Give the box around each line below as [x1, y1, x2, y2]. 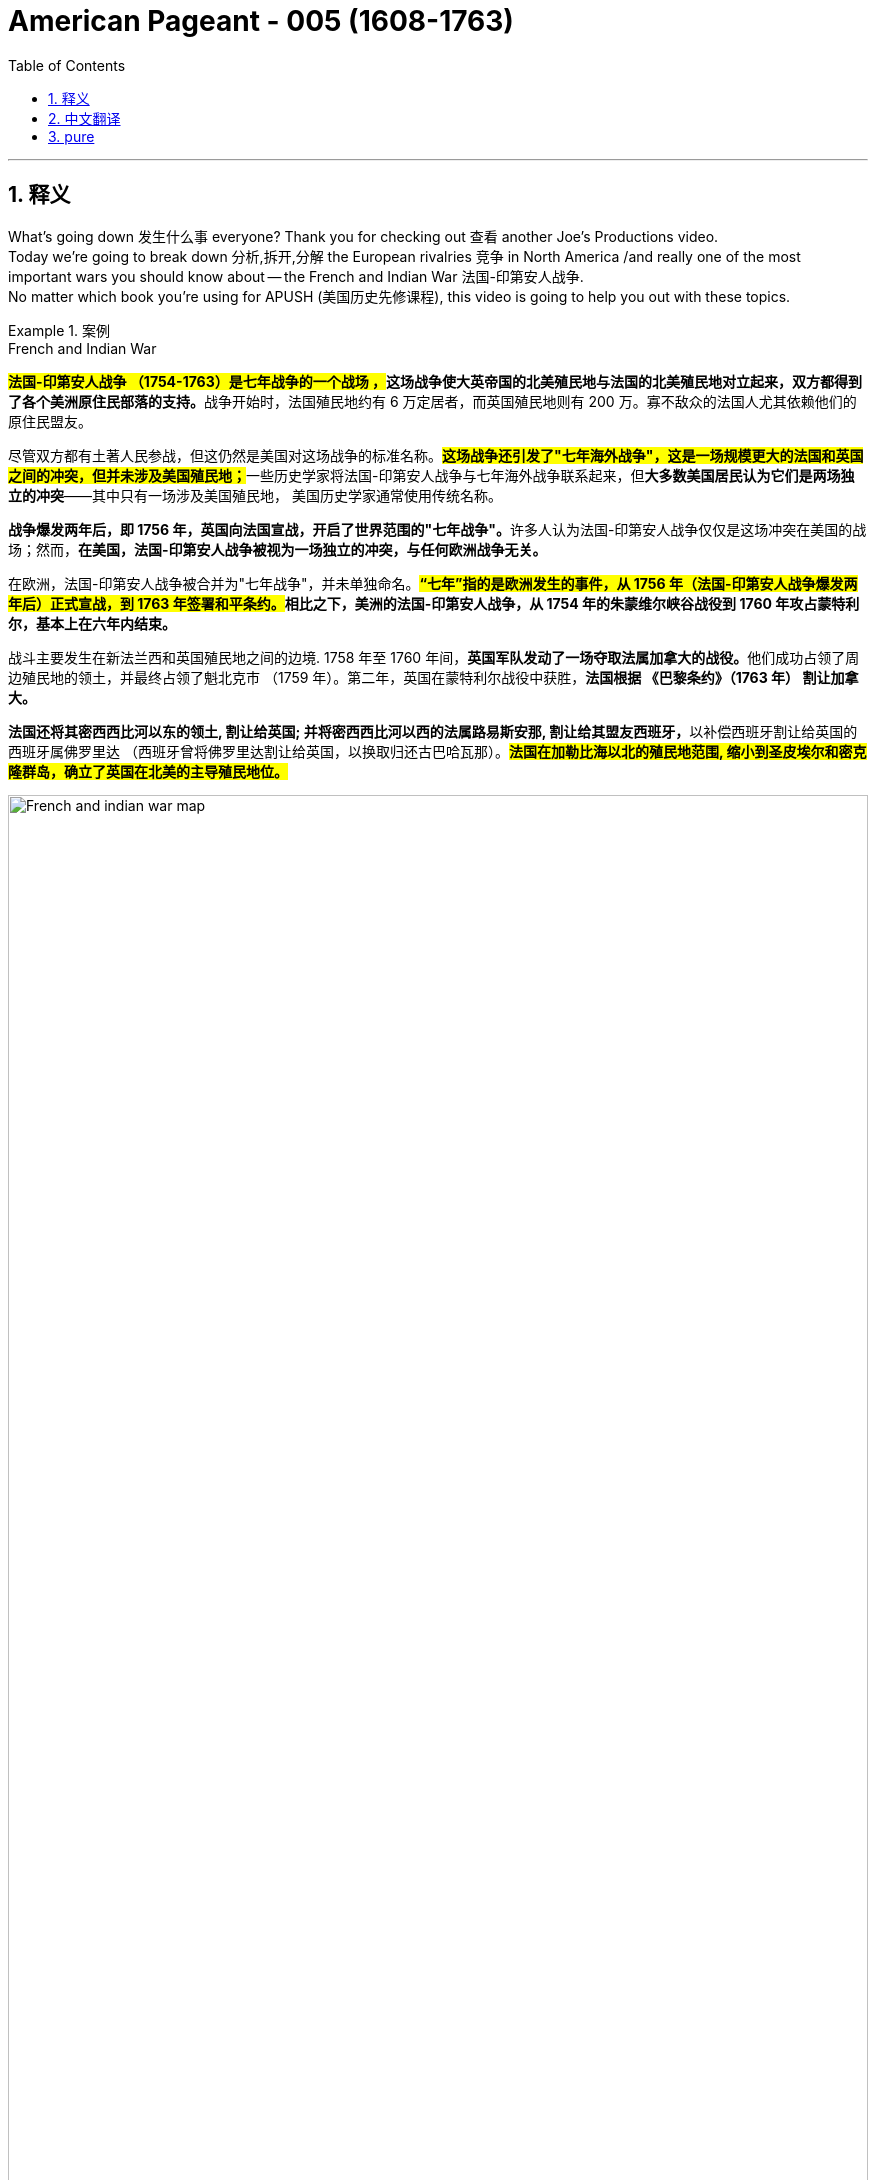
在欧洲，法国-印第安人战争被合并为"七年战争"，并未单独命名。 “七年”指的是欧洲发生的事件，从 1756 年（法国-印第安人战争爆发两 [8, 574, 858, 592]
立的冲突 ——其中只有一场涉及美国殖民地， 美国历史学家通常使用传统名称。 [8, 486, 502, 504]
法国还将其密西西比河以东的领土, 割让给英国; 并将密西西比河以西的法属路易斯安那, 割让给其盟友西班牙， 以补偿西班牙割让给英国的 [8, 722, 858, 740]
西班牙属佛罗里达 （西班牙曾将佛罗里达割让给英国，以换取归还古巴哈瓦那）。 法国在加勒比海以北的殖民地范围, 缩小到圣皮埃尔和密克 [8, 742, 867, 760]
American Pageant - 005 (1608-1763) [8, 4, 514, 38]
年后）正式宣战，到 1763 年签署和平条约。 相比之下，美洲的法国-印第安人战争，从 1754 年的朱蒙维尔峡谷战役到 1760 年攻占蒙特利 [8, 594, 860, 612]
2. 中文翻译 [48, 109, 121, 127]
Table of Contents [8, 56, 126, 74]
